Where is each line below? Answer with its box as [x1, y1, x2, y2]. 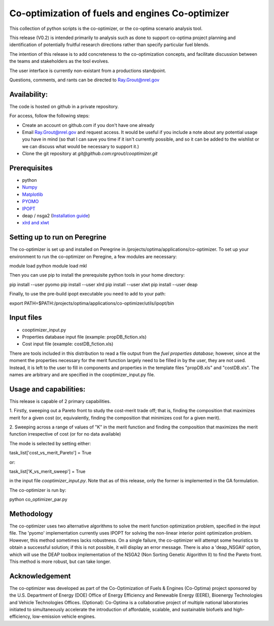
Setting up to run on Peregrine [9, 233, 107, 242]
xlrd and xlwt [22, 220, 49, 226]
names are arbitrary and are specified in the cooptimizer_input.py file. [9, 371, 155, 378]
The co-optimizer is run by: [9, 487, 66, 493]
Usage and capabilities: [9, 385, 86, 393]
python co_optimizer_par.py [9, 497, 68, 503]
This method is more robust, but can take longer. [9, 558, 111, 565]
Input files [9, 313, 43, 322]
